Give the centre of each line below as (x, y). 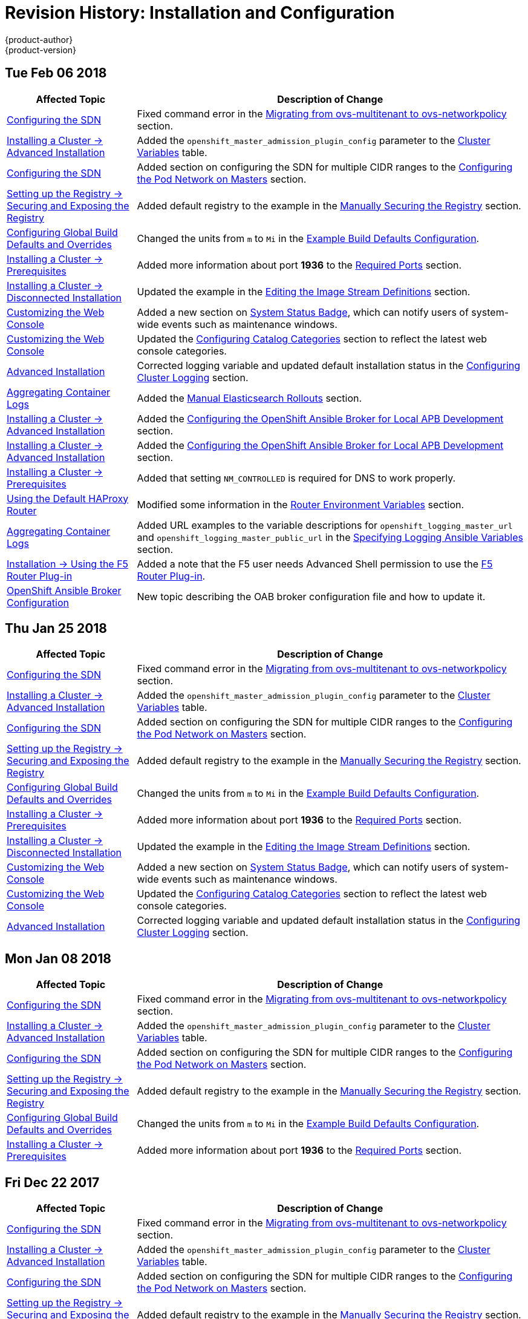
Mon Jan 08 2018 (58, 958)
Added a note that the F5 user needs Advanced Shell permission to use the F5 (315, 564)
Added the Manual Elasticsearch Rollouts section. (249, 398)
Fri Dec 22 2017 (52, 1182)
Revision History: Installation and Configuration (200, 13)
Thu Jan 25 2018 (56, 629)
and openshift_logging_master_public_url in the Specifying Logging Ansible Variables (330, 537)
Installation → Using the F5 (68, 564)
